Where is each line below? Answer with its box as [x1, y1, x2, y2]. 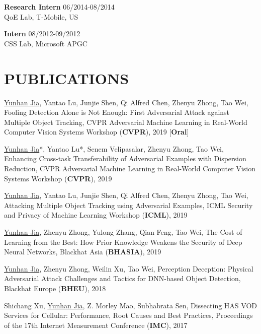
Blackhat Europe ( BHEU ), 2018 [4, 283, 106, 293]
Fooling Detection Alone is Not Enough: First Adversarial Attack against [4, 107, 230, 117]
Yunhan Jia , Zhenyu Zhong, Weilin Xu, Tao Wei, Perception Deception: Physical [4, 263, 253, 274]
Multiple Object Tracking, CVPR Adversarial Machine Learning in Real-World [4, 116, 247, 127]
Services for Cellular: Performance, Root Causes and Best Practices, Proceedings [4, 310, 253, 320]
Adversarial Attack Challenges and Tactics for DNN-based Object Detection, [4, 273, 241, 284]
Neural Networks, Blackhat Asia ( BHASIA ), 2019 [4, 246, 161, 257]
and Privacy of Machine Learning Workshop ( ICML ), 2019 [4, 210, 188, 220]
